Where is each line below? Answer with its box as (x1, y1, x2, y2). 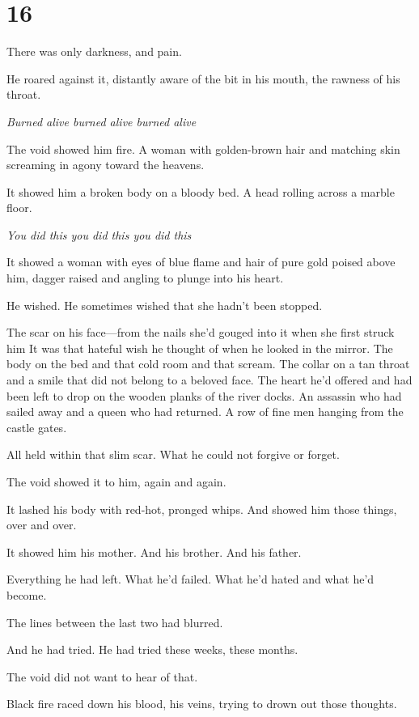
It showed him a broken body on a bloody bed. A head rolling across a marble (6, 183, 395, 200)
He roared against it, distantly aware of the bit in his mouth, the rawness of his (6, 70, 400, 87)
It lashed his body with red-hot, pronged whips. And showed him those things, (6, 500, 397, 517)
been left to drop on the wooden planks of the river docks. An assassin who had (6, 387, 402, 404)
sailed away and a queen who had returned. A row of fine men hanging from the (6, 403, 404, 420)
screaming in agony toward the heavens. (6, 156, 205, 173)
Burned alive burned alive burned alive (6, 112, 197, 129)
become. (6, 586, 47, 603)
